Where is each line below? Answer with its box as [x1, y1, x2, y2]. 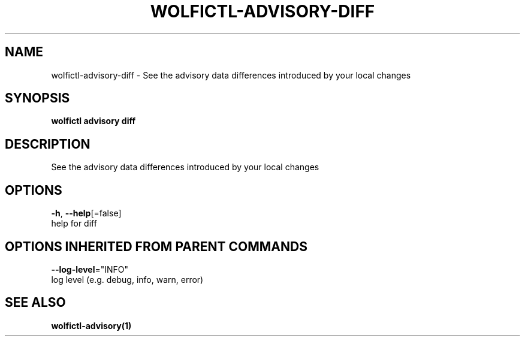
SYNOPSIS [5, 90, 70, 106]
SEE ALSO [5, 295, 66, 310]
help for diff [51, 218, 97, 229]
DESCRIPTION [5, 136, 90, 152]
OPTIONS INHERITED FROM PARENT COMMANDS [5, 239, 307, 254]
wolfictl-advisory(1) [51, 320, 132, 331]
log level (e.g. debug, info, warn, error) [51, 274, 204, 285]
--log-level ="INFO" [51, 264, 129, 274]
